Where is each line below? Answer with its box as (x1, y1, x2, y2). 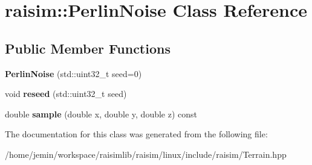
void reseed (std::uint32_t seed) (5, 87, 127, 100)
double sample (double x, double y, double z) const (5, 107, 198, 120)
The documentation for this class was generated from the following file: (5, 128, 268, 140)
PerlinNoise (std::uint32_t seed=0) (5, 67, 142, 79)
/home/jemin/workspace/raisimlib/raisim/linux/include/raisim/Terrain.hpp (5, 148, 287, 160)
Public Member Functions (5, 39, 171, 57)
